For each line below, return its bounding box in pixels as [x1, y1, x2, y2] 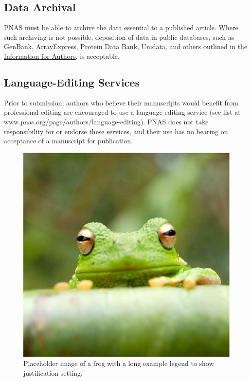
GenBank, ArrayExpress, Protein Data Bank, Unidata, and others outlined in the [4, 41, 248, 52]
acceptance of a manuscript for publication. [4, 136, 133, 146]
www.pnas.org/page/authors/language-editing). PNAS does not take [4, 116, 209, 126]
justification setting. [23, 367, 83, 378]
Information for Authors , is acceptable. [4, 51, 120, 61]
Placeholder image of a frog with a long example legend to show [23, 358, 214, 368]
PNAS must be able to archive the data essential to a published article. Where [4, 22, 238, 33]
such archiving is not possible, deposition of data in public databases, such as [4, 32, 234, 42]
